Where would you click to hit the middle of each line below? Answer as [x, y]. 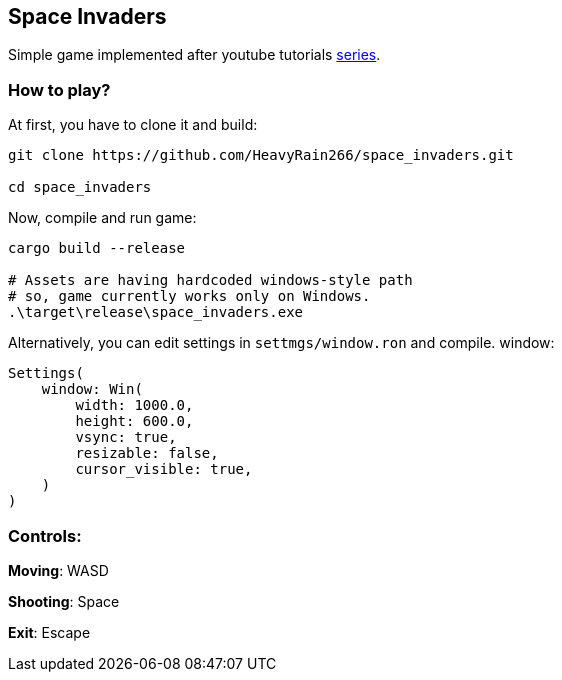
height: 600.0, [134, 421]
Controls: [45, 535]
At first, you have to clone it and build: [133, 125]
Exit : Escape [49, 632]
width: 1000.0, [134, 405]
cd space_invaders [80, 187]
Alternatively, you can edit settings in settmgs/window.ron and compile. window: [281, 343]
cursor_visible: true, [164, 469]
